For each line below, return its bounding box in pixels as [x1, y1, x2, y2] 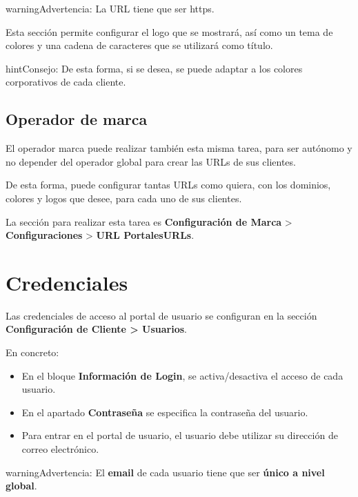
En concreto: [6, 345, 59, 360]
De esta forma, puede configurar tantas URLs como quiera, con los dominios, [6, 177, 331, 192]
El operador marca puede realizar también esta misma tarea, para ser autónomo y [6, 141, 352, 155]
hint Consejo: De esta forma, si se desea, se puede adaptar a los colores [6, 61, 303, 75]
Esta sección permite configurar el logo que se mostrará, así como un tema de [6, 24, 333, 39]
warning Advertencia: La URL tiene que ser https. [6, 1, 215, 15]
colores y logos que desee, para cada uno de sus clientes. [6, 191, 242, 205]
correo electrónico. [21, 442, 99, 456]
